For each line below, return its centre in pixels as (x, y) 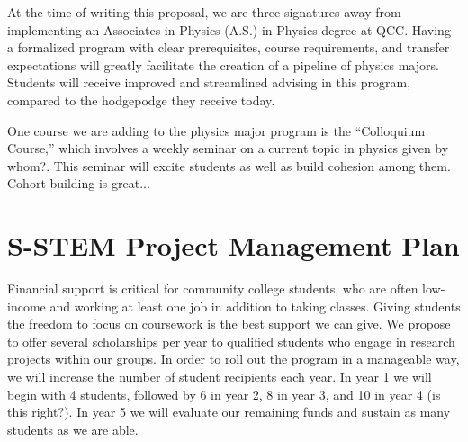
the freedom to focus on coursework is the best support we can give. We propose (229, 324)
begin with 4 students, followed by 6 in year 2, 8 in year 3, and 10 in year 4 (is (224, 394)
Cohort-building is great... (79, 183)
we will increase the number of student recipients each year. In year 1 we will (220, 377)
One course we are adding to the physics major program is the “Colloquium (216, 130)
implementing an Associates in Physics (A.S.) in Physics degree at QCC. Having (229, 29)
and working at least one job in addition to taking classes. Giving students (255, 306)
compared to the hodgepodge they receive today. (141, 99)
